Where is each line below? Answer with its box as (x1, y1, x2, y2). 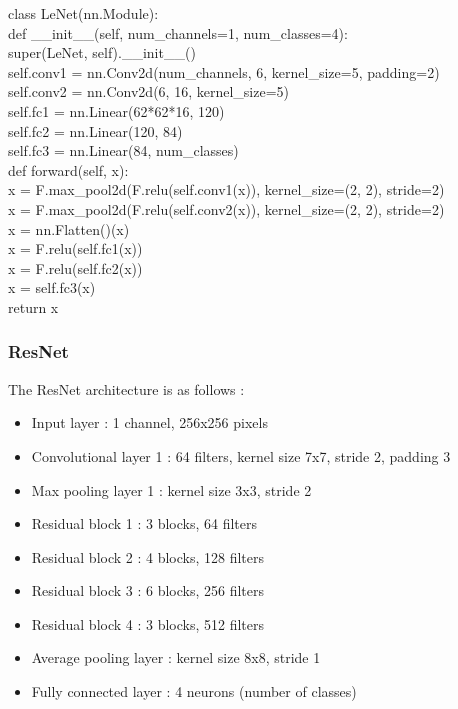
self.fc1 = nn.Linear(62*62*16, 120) (8, 100, 225, 121)
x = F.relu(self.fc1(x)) (8, 238, 143, 259)
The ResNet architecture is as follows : (8, 378, 245, 399)
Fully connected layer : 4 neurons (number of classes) (31, 681, 357, 702)
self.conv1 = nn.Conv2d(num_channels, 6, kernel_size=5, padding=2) (8, 61, 440, 82)
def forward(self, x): (8, 159, 129, 180)
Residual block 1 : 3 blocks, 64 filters (31, 513, 258, 534)
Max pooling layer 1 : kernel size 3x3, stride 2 (31, 479, 312, 500)
